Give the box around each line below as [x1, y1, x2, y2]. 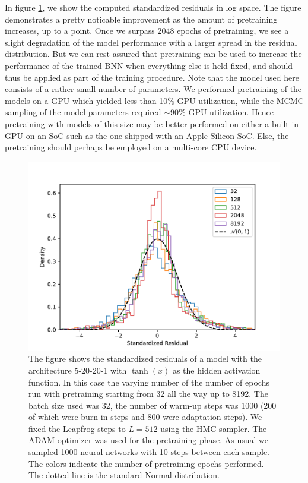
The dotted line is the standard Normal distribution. [28, 469, 220, 481]
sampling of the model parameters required [5, 106, 161, 118]
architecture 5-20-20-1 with [28, 364, 127, 376]
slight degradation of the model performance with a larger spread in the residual [5, 36, 297, 48]
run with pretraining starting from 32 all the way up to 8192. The [28, 387, 268, 400]
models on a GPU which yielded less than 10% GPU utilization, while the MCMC [5, 94, 304, 106]
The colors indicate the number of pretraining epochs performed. [28, 457, 264, 469]
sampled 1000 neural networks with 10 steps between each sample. [28, 446, 270, 458]
